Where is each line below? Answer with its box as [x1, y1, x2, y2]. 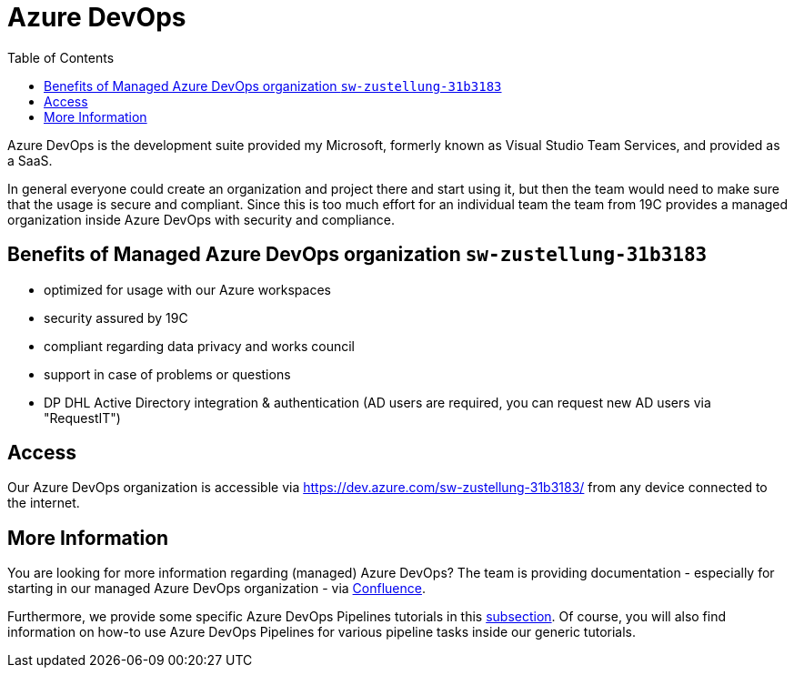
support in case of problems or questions [44, 366, 291, 382]
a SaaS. [7, 152, 53, 168]
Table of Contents [7, 49, 115, 65]
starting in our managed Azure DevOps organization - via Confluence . [7, 580, 426, 597]
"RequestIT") [44, 409, 121, 426]
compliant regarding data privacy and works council [44, 337, 356, 354]
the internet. [7, 495, 80, 511]
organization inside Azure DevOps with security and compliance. [7, 211, 396, 227]
